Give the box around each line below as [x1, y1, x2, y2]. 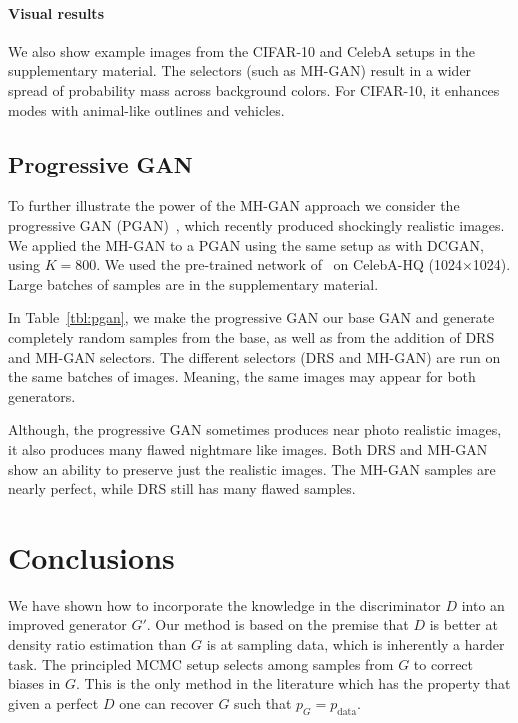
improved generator [8, 614, 127, 635]
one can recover [119, 692, 214, 713]
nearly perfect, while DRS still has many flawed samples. [8, 478, 356, 499]
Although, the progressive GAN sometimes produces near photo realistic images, [8, 419, 502, 440]
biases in [8, 673, 61, 694]
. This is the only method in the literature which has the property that [75, 673, 511, 694]
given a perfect [8, 692, 99, 713]
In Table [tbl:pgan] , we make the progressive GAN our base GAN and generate [8, 307, 495, 328]
